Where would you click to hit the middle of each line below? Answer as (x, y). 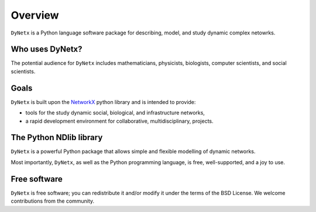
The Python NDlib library (57, 138)
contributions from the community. (53, 201)
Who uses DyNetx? (47, 49)
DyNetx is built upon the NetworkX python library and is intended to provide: (103, 102)
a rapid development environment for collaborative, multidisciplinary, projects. (119, 121)
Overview (35, 15)
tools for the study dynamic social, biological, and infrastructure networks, (115, 113)
